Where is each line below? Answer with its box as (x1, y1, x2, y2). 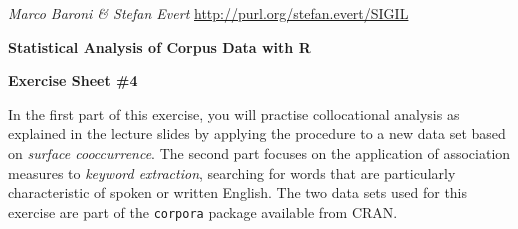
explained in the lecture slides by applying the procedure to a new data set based (8, 123, 506, 144)
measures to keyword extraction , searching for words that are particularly (8, 162, 456, 183)
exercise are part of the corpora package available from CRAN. (8, 201, 398, 222)
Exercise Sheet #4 (8, 70, 138, 91)
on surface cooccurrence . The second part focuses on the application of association (8, 142, 511, 163)
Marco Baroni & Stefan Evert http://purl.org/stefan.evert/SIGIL (8, 3, 409, 23)
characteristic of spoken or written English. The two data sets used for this (8, 182, 468, 203)
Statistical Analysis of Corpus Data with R (8, 36, 311, 57)
